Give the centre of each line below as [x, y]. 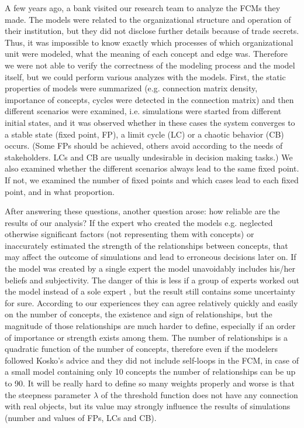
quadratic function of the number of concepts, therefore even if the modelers [141, 349]
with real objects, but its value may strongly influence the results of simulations [148, 406]
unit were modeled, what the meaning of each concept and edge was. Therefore [146, 54]
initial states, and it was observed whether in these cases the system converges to [150, 122]
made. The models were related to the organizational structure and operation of [148, 19]
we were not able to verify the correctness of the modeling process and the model [150, 65]
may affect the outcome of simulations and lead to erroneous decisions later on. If [151, 257]
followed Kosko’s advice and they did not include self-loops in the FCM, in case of [152, 360]
